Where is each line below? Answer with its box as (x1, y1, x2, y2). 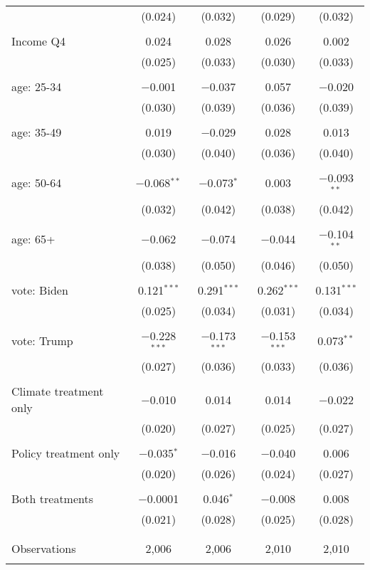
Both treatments (11, 490, 94, 507)
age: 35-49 (11, 124, 62, 140)
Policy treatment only (11, 445, 120, 462)
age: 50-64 (11, 174, 62, 191)
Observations (11, 540, 76, 557)
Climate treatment (11, 383, 104, 400)
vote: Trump (11, 332, 73, 349)
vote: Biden (11, 281, 68, 298)
